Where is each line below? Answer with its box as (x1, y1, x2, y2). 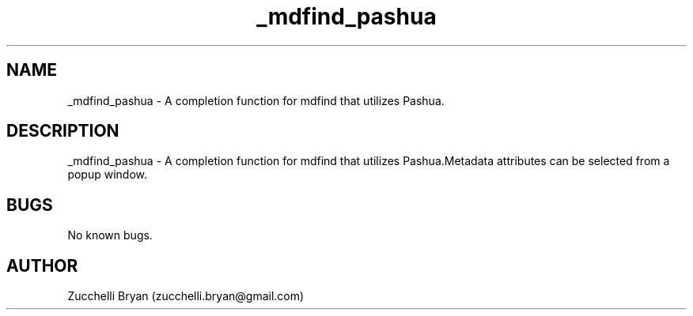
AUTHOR (6, 255, 78, 276)
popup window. (67, 167, 148, 182)
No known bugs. (67, 228, 153, 243)
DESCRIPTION (6, 121, 119, 141)
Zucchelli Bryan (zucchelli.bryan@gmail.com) (67, 289, 305, 303)
